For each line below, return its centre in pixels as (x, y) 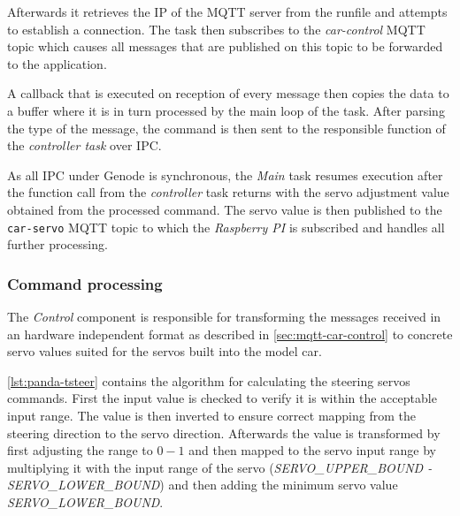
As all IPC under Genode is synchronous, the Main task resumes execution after (225, 175)
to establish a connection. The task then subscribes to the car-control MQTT (216, 29)
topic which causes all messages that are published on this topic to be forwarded (225, 46)
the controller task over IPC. (84, 145)
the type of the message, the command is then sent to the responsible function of (226, 128)
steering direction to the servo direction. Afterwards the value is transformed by (224, 433)
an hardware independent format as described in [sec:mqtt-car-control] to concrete (230, 334)
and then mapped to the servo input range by (312, 450)
